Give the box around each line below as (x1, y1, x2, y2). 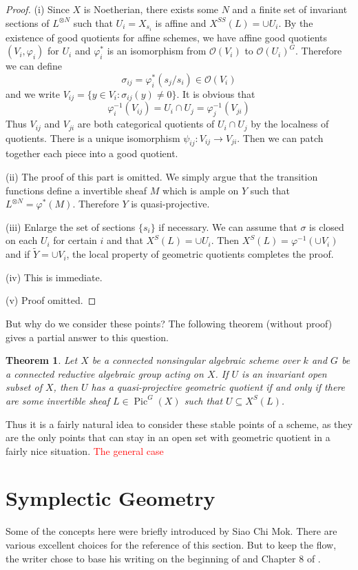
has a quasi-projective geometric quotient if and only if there (91, 380, 345, 394)
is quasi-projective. (131, 196, 210, 211)
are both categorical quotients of (77, 116, 215, 131)
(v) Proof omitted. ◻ (6, 293, 96, 307)
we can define (6, 59, 63, 73)
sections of (6, 15, 50, 30)
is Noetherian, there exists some (83, 2, 219, 16)
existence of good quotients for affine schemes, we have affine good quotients (6, 30, 328, 44)
